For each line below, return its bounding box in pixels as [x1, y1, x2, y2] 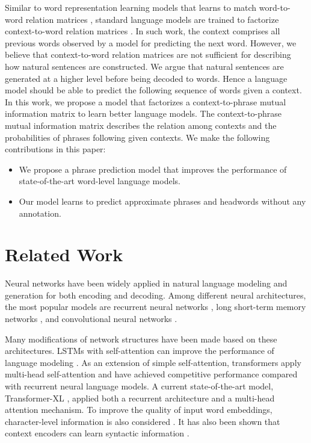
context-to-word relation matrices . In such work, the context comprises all [5, 25, 280, 37]
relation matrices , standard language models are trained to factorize [25, 13, 279, 25]
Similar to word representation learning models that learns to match [5, 1, 257, 13]
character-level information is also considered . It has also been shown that [5, 415, 280, 427]
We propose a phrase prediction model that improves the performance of [19, 163, 287, 175]
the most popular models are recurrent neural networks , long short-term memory [5, 300, 306, 313]
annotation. [19, 206, 61, 219]
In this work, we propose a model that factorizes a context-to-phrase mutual [5, 95, 286, 108]
